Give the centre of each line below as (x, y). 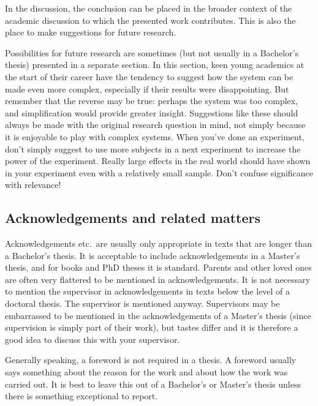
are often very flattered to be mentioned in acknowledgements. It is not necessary (158, 279)
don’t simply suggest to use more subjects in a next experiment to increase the (153, 148)
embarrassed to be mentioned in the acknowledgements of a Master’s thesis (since (158, 315)
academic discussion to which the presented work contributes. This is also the (150, 20)
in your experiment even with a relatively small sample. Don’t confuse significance (159, 172)
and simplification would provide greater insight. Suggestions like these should (152, 112)
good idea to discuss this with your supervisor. (93, 339)
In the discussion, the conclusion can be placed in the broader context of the (149, 8)
